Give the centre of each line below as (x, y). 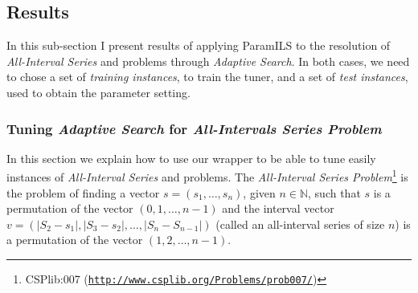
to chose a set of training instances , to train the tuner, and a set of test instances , (207, 77)
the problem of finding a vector (83, 192)
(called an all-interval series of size (300, 224)
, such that (334, 192)
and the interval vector (278, 208)
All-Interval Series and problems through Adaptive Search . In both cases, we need (208, 61)
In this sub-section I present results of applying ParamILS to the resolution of (199, 45)
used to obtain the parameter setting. (98, 92)
